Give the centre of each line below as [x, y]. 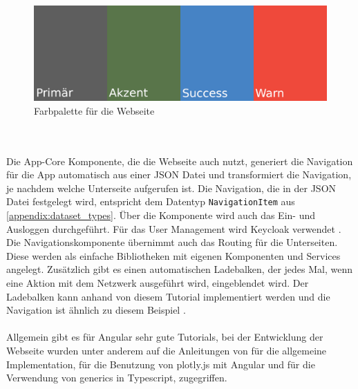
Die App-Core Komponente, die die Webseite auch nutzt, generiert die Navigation [180, 161]
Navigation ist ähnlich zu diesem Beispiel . [96, 310]
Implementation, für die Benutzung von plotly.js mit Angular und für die [161, 364]
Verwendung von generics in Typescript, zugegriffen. [117, 378]
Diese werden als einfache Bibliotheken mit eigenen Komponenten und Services [173, 255]
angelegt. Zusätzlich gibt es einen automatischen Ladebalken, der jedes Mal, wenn [180, 269]
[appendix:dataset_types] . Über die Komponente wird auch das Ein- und [161, 215]
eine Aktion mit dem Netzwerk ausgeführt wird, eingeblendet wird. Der [158, 283]
